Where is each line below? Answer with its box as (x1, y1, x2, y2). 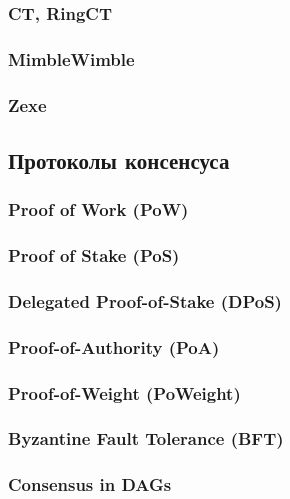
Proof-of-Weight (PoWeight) (8, 380, 241, 405)
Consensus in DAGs (8, 472, 172, 497)
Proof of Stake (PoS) (8, 243, 180, 268)
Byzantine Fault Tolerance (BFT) (8, 426, 284, 451)
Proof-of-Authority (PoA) (8, 334, 220, 359)
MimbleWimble (8, 46, 135, 71)
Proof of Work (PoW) (8, 197, 189, 222)
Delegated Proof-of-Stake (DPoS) (8, 288, 282, 313)
